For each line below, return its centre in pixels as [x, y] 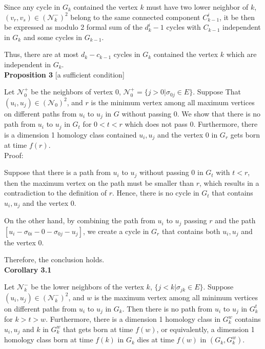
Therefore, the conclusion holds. [54, 259]
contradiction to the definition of [55, 193]
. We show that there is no [219, 113]
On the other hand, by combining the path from [80, 220]
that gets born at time [98, 329]
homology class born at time [49, 340]
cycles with [184, 27]
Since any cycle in [32, 7]
